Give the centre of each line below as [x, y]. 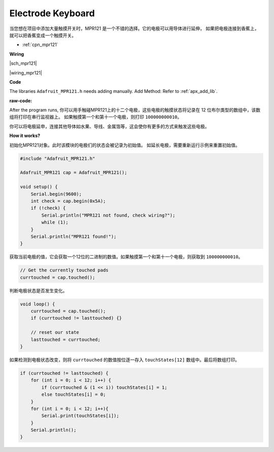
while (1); [55, 222]
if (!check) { [48, 208]
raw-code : [21, 100]
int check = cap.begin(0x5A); [68, 201]
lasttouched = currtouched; [66, 339]
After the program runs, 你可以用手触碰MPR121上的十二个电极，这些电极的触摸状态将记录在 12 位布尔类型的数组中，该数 [135, 110]
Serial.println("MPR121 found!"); [74, 236]
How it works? [25, 136]
